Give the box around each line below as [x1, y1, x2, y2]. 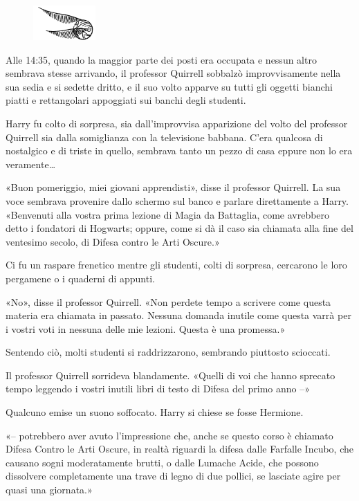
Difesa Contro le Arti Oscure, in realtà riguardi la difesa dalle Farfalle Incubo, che [6, 441, 353, 456]
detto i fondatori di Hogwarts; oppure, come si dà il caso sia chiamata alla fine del [6, 221, 353, 235]
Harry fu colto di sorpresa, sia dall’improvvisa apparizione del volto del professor [6, 116, 348, 130]
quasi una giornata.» [6, 482, 93, 497]
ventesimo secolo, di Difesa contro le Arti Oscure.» [6, 234, 220, 248]
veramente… [6, 156, 56, 171]
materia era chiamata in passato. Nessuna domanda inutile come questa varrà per [6, 308, 351, 322]
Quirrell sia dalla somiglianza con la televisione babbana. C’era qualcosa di [6, 129, 323, 144]
